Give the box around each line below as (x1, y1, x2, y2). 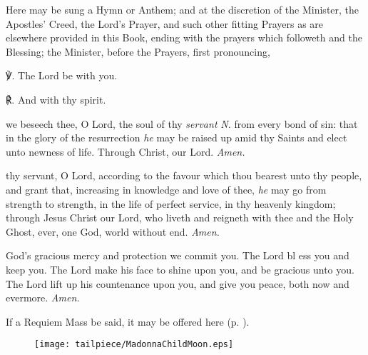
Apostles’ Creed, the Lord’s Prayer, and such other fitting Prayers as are (6, 16, 324, 31)
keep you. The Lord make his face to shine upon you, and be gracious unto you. (6, 261, 354, 276)
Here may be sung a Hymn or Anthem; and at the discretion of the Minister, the (6, 2, 359, 16)
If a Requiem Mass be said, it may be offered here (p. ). (6, 314, 250, 329)
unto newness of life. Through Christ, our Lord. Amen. (6, 144, 245, 159)
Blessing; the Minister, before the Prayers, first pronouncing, (6, 44, 270, 59)
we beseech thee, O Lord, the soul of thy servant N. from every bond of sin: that (6, 116, 358, 131)
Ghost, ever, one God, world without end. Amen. (6, 224, 220, 239)
